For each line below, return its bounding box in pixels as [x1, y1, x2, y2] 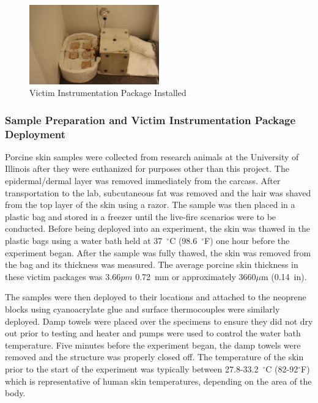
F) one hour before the [204, 234, 290, 247]
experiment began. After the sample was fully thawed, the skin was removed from [5, 246, 311, 259]
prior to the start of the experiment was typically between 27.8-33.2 [5, 362, 259, 375]
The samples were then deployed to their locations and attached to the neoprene [5, 290, 306, 303]
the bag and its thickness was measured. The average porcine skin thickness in [5, 258, 298, 271]
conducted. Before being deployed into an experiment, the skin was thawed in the [5, 222, 310, 235]
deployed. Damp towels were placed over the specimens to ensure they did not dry [5, 314, 313, 327]
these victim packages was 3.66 [5, 270, 121, 283]
